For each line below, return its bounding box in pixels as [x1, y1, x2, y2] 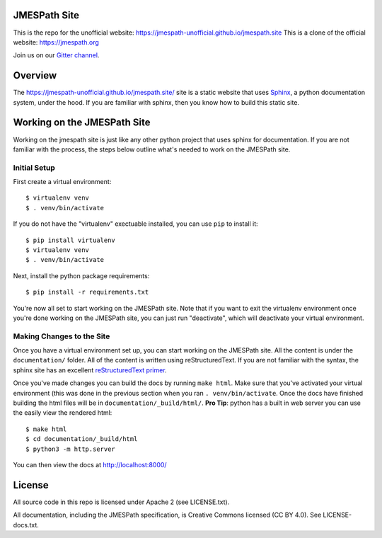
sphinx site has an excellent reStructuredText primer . [13, 365, 167, 374]
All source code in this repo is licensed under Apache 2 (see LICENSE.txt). [13, 498, 230, 506]
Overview [13, 69, 57, 81]
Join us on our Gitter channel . [13, 51, 100, 59]
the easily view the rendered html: [13, 408, 112, 417]
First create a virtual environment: [13, 178, 112, 186]
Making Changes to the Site [13, 331, 110, 341]
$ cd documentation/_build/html [25, 435, 138, 443]
